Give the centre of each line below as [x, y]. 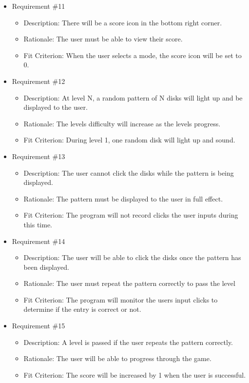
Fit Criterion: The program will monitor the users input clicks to [121, 299]
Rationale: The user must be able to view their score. [103, 39]
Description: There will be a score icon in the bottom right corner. [123, 22]
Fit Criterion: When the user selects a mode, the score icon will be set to [133, 55]
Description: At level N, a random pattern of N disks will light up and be [133, 97]
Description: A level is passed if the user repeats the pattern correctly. [128, 342]
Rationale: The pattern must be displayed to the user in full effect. [123, 198]
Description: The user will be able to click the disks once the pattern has [132, 257]
